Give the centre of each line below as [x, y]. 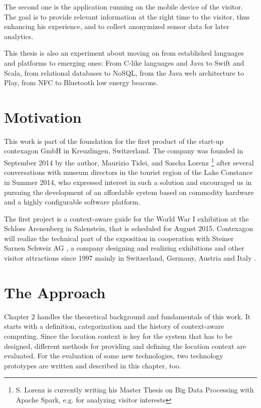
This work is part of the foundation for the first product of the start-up [114, 141]
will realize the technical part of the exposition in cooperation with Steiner [119, 238]
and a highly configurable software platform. [72, 202]
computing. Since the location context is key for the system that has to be [118, 336]
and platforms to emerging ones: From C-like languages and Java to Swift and [124, 62]
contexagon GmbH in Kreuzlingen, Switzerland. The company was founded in [124, 151]
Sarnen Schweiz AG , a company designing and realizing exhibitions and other [124, 248]
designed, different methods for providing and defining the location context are [125, 346]
